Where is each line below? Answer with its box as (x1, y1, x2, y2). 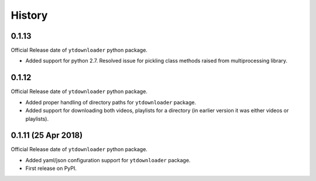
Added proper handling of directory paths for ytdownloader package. (25, 98, 196, 105)
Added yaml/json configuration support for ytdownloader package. (25, 156, 191, 163)
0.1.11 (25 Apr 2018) (11, 131, 83, 141)
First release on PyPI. (25, 165, 77, 172)
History (11, 9, 48, 22)
